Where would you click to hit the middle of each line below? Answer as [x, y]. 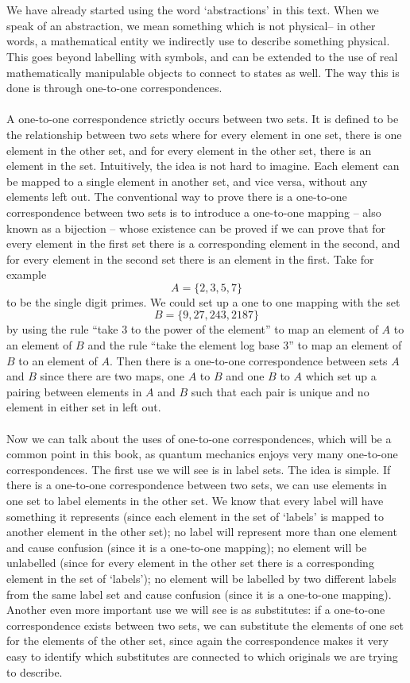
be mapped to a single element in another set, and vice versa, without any [187, 181]
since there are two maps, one [112, 376]
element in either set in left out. [84, 407]
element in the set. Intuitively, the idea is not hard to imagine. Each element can [203, 166]
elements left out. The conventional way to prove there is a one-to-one [177, 197]
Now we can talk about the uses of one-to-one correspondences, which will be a [199, 438]
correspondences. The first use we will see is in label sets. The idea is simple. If [199, 469]
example [27, 274]
